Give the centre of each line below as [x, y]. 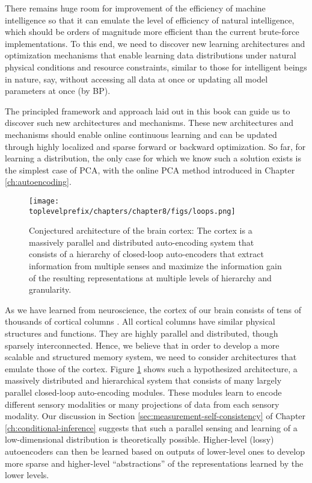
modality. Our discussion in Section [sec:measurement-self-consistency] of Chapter [155, 416]
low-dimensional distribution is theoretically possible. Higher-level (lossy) [139, 439]
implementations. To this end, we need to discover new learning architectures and [155, 43]
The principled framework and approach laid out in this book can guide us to [148, 111]
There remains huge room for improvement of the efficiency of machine [135, 8]
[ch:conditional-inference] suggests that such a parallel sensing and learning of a [151, 427]
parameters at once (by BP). [58, 91]
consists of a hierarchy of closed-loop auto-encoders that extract [146, 254]
